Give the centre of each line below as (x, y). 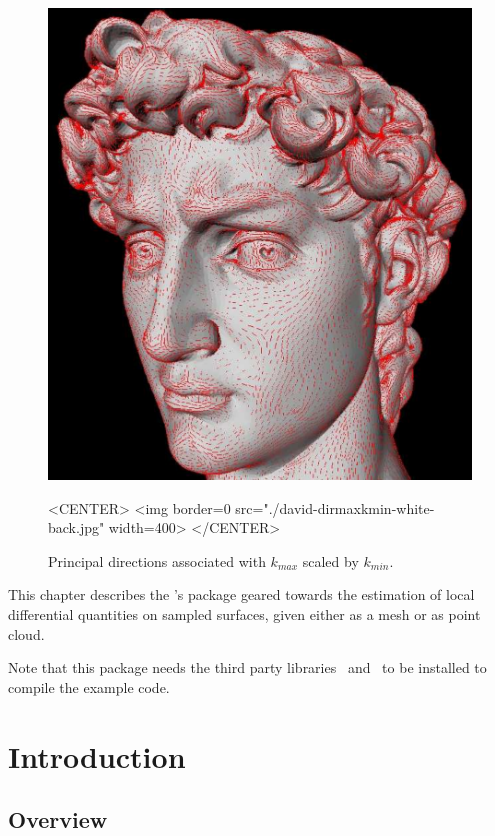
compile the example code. (89, 686)
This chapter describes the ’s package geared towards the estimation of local (241, 594)
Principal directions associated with (157, 560)
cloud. (26, 633)
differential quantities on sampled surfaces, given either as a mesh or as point (244, 613)
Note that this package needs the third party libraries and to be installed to (247, 667)
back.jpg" (76, 527)
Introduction (97, 755)
